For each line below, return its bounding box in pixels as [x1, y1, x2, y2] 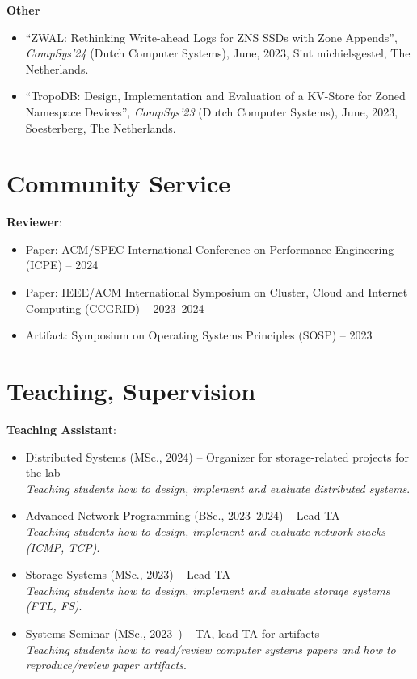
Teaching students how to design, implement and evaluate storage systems [25, 581, 390, 598]
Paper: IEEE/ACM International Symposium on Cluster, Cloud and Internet [25, 284, 408, 301]
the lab [25, 464, 61, 481]
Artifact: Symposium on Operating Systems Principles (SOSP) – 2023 [25, 327, 373, 344]
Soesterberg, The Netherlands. [25, 119, 176, 136]
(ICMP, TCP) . [25, 538, 100, 555]
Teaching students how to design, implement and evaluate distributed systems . [25, 479, 411, 496]
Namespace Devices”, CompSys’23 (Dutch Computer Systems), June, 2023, [25, 103, 398, 120]
